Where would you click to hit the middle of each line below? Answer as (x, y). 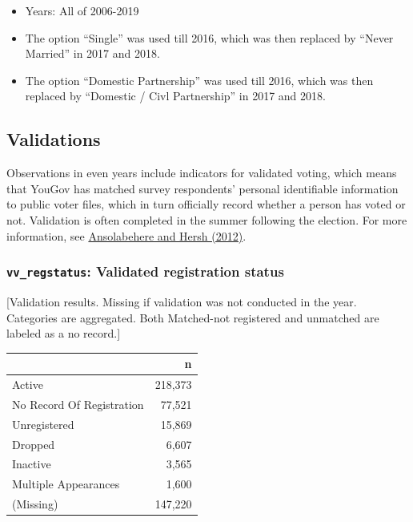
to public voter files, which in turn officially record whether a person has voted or (206, 204)
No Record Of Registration (78, 404)
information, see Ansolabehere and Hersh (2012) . (126, 235)
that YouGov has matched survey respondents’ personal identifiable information (202, 188)
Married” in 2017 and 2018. (92, 53)
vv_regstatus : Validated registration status (145, 271)
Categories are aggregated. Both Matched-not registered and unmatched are (193, 317)
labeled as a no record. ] (64, 333)
